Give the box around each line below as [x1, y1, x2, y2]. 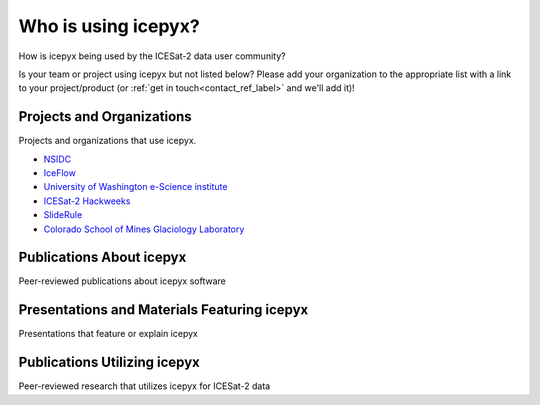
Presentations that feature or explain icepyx [18, 328, 199, 340]
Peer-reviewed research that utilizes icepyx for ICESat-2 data [18, 380, 271, 392]
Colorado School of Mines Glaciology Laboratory [43, 223, 245, 235]
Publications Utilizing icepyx [18, 354, 200, 371]
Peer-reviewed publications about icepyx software [18, 275, 227, 287]
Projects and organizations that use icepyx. [18, 135, 197, 147]
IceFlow [43, 167, 77, 179]
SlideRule [43, 209, 83, 221]
